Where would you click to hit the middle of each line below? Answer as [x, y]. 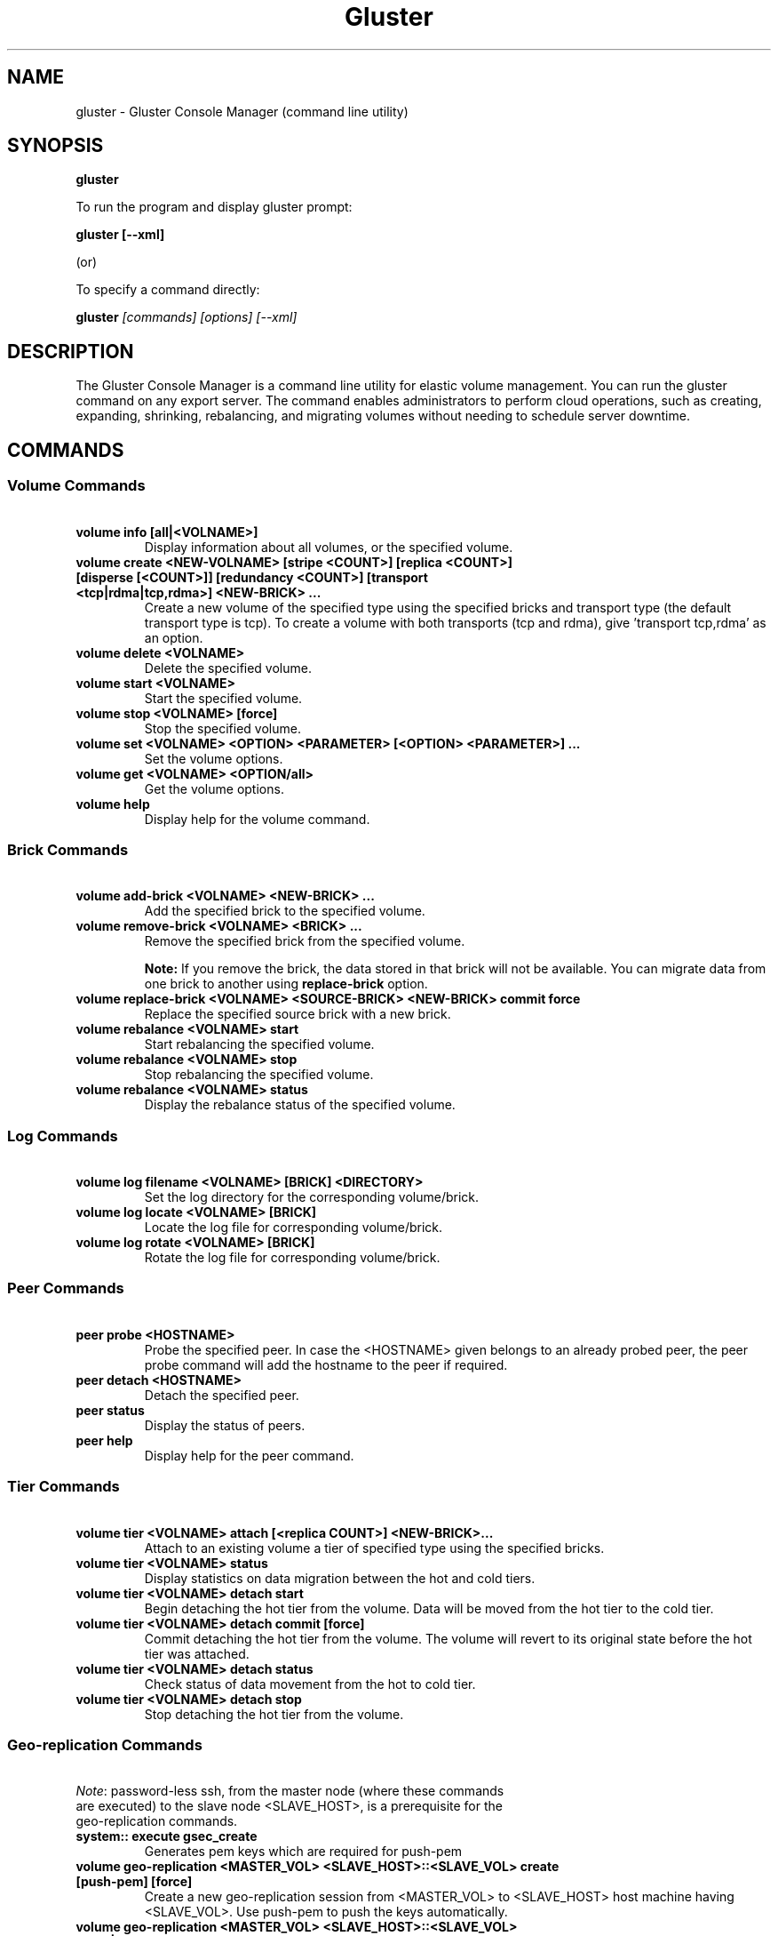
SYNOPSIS [56, 146]
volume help [113, 804]
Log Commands [63, 1136]
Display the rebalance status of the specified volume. [300, 1105]
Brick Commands [68, 849]
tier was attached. [197, 1653]
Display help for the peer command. [249, 1455]
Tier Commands [64, 1487]
